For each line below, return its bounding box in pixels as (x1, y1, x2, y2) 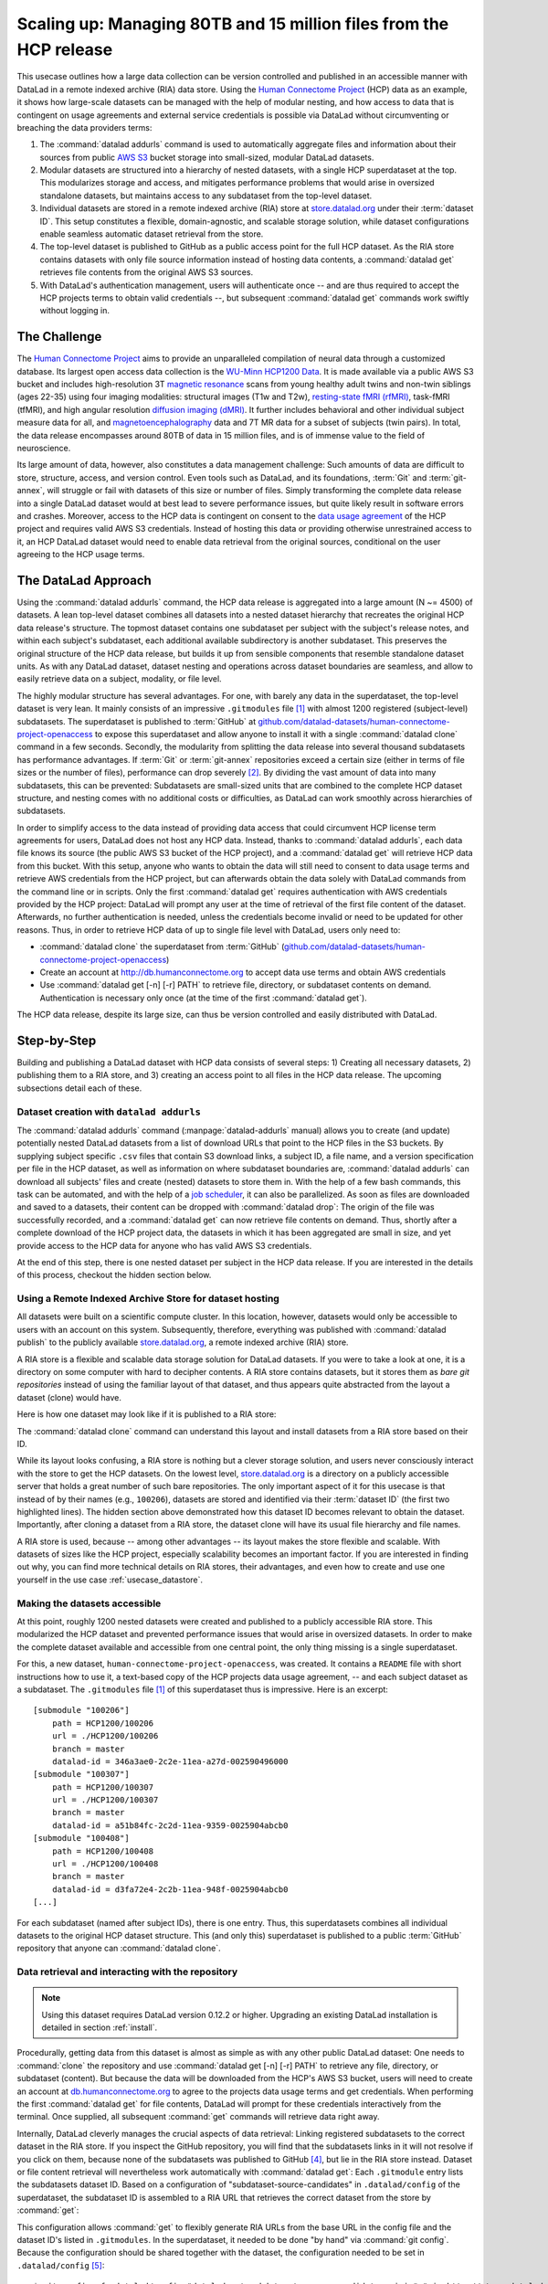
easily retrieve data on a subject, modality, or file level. (16, 673, 223, 684)
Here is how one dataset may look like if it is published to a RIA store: (16, 1409, 277, 1420)
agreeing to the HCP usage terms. (16, 549, 145, 560)
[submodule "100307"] (33, 1769, 130, 1780)
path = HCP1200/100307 (51, 1782, 154, 1792)
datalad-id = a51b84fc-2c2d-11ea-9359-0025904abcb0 (51, 1820, 289, 1831)
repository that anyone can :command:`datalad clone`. (16, 1942, 221, 1954)
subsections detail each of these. (16, 1083, 142, 1094)
